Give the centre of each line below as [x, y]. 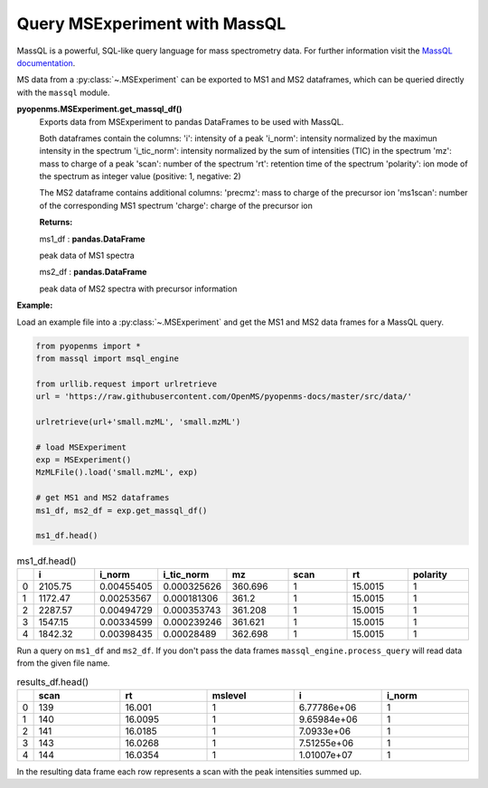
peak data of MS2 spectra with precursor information [138, 289]
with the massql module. [63, 92]
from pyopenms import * [89, 346]
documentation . [46, 62]
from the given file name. [63, 663]
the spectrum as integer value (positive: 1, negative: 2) [140, 176]
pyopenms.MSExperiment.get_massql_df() [99, 109]
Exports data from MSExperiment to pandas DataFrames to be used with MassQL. [192, 121]
